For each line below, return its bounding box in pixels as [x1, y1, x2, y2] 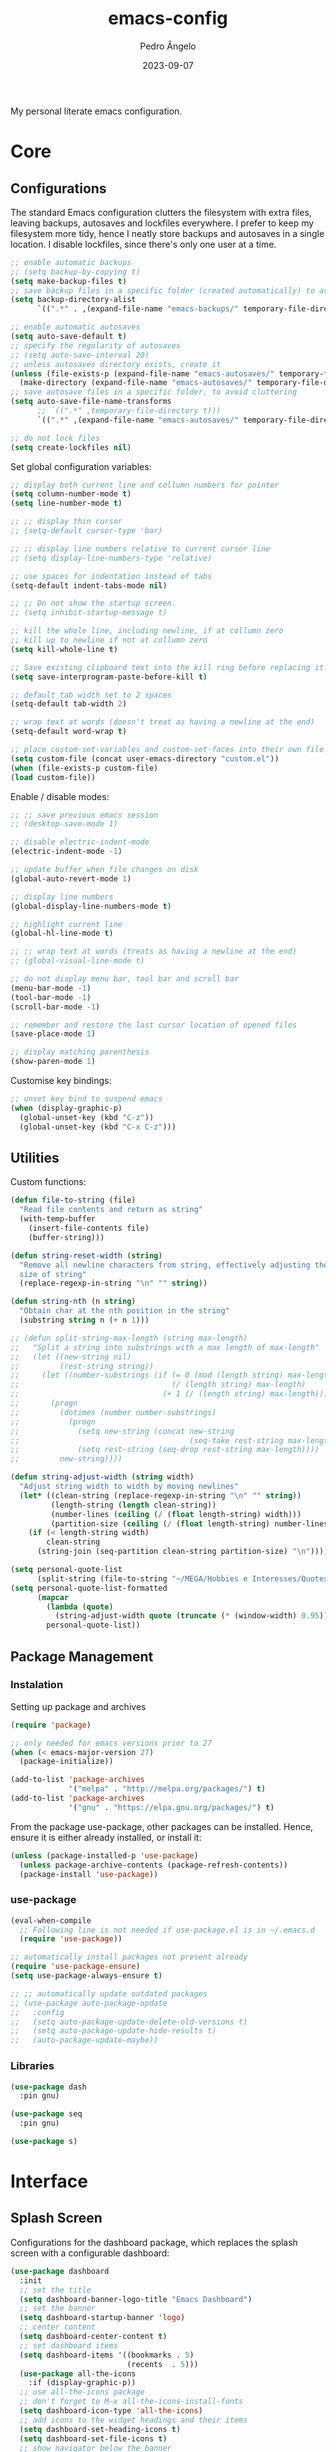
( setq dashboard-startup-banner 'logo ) [19, 2313, 186, 2323]
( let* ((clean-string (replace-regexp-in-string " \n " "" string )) [19, 1490, 302, 1501]
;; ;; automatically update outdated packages [10, 1988, 208, 1999]
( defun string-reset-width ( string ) [10, 1250, 163, 1261]
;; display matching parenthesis [10, 1047, 150, 1057]
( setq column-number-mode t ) [10, 489, 132, 499]
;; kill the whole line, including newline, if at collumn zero [10, 626, 284, 636]
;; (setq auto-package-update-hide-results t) [10, 2026, 217, 2036]
